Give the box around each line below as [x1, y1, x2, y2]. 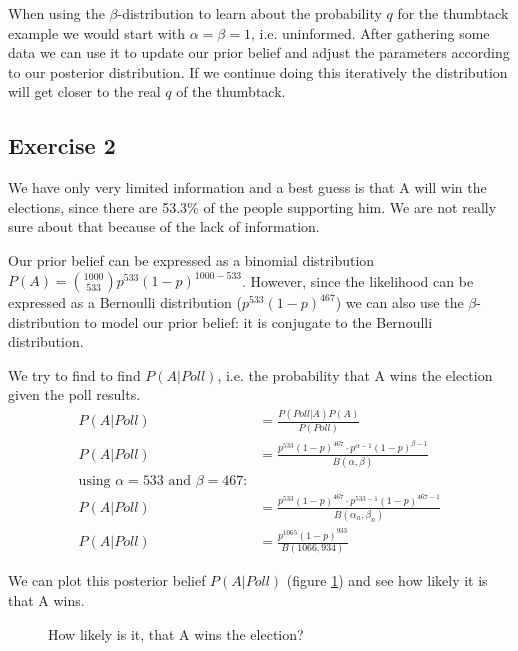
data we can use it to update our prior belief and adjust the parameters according [8, 42, 510, 63]
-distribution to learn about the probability [117, 3, 382, 23]
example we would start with [8, 22, 186, 43]
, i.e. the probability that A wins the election [217, 364, 493, 385]
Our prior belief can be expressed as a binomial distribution [8, 249, 375, 270]
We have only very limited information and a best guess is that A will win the [8, 177, 487, 198]
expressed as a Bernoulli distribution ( [8, 292, 242, 313]
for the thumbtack [397, 3, 509, 23]
